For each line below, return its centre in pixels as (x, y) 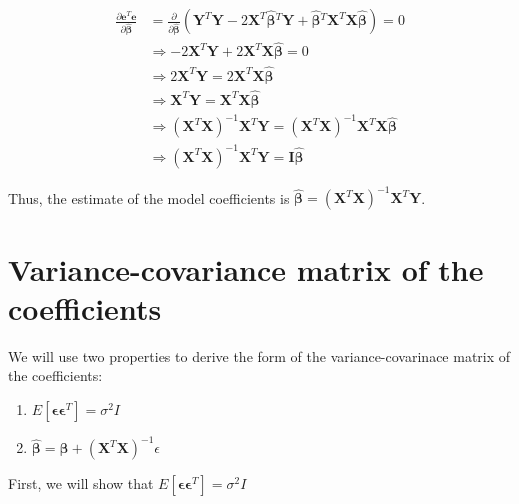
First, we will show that (81, 483)
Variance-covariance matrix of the (246, 268)
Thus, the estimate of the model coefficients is (149, 197)
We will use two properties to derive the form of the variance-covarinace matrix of (259, 355)
